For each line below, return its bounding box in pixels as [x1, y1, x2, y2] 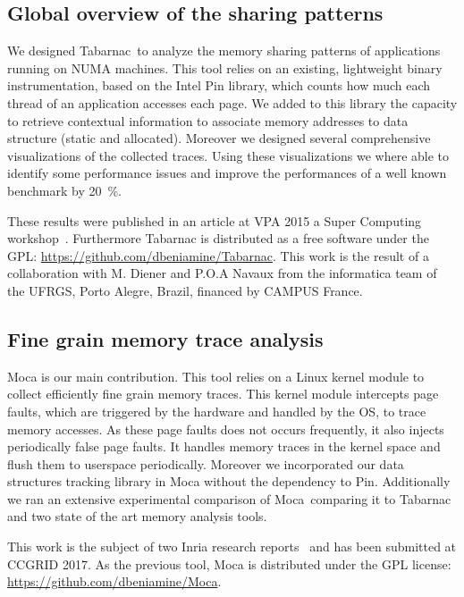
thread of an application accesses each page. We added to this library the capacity [7, 93, 458, 112]
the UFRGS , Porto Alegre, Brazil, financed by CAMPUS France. [7, 281, 363, 299]
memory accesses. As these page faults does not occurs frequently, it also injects [7, 419, 444, 438]
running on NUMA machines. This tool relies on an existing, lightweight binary [7, 58, 443, 77]
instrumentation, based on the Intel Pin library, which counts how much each [7, 76, 431, 95]
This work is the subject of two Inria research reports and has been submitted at [7, 537, 457, 556]
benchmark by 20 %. [7, 181, 122, 199]
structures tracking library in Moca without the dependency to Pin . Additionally [7, 472, 451, 491]
